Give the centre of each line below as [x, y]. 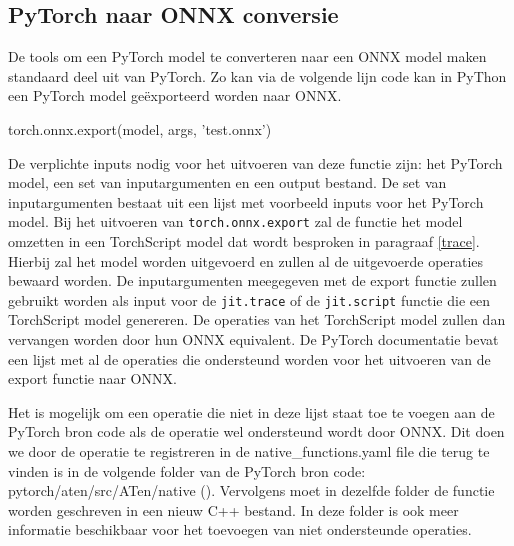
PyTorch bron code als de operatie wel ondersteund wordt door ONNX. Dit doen [256, 431]
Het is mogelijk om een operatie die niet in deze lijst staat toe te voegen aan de [251, 411]
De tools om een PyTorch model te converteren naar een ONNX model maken [247, 56]
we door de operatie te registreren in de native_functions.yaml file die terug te [249, 451]
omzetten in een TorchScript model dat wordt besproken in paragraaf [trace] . [244, 241]
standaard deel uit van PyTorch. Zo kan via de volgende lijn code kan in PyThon [257, 75]
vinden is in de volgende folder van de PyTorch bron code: [187, 470]
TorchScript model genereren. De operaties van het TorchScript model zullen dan [257, 319]
